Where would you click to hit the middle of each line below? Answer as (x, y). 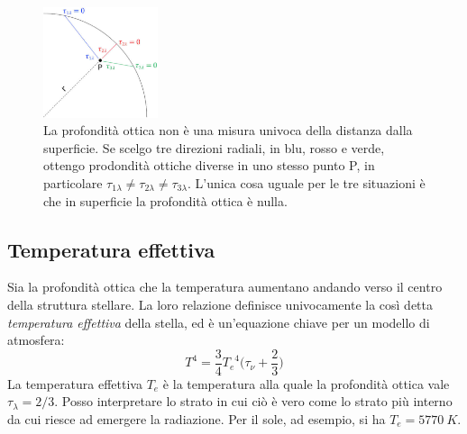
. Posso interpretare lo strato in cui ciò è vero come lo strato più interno (253, 401)
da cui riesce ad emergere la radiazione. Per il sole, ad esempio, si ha (197, 418)
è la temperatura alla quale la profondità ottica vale (306, 383)
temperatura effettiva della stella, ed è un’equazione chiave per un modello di (219, 322)
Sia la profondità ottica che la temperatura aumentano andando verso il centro (225, 287)
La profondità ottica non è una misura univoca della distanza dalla (228, 130)
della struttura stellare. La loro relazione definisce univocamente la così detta (220, 304)
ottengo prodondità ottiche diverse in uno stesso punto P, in (209, 165)
